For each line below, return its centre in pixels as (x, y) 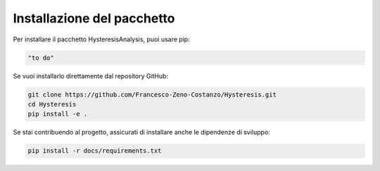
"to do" (41, 57)
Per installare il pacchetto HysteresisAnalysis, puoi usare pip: (101, 39)
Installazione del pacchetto (94, 18)
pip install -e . (58, 114)
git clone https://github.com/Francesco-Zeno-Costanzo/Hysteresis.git (152, 94)
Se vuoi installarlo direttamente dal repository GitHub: (91, 76)
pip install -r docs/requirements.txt (95, 151)
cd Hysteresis (52, 104)
